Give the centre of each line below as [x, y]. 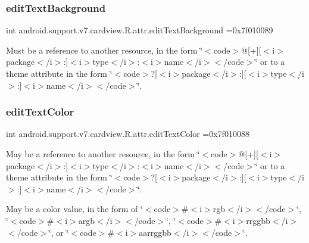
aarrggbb [155, 232]
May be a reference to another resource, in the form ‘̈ [103, 154]
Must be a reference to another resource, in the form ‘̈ [104, 50]
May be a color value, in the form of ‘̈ [74, 209]
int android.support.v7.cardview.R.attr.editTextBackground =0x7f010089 [140, 30]
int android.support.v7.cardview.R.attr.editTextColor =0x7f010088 [128, 134]
